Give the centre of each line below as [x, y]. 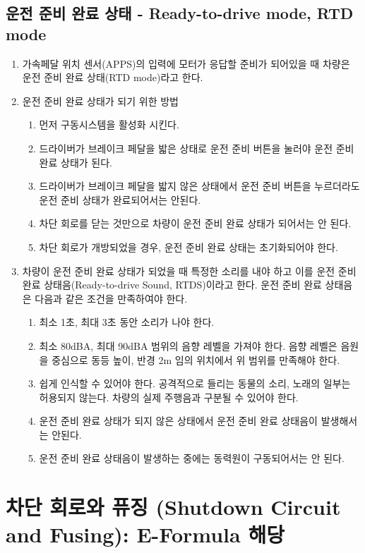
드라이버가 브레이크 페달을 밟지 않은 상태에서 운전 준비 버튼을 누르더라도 [199, 186]
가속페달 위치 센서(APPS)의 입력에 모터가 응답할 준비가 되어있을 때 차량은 [186, 63]
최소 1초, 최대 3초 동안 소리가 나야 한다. [127, 322]
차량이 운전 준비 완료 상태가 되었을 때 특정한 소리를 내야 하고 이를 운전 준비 [189, 271]
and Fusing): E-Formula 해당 [145, 534]
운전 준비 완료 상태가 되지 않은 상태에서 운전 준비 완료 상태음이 [178, 421]
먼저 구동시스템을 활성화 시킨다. [109, 124]
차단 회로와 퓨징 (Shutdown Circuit [173, 507]
